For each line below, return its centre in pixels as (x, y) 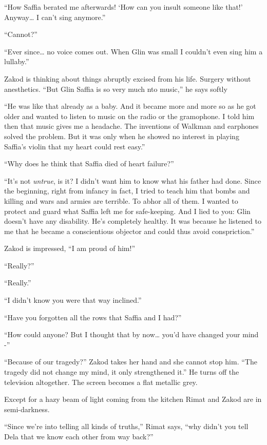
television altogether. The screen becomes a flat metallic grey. (101, 382)
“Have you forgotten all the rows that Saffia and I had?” (93, 317)
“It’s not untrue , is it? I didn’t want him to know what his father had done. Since (133, 180)
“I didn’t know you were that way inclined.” (73, 300)
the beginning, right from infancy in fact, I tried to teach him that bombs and (127, 191)
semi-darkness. (27, 409)
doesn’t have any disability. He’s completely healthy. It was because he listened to (133, 221)
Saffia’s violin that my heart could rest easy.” (75, 146)
